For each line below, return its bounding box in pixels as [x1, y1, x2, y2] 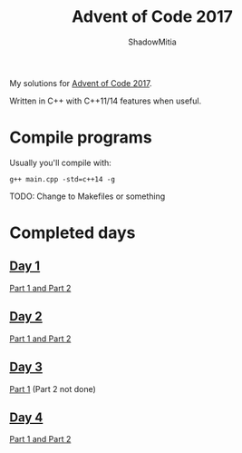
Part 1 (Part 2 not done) [9, 383, 97, 394]
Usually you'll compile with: [9, 157, 111, 168]
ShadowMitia [128, 36, 177, 47]
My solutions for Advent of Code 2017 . [9, 77, 152, 88]
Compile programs [9, 127, 152, 148]
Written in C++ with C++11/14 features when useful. [9, 95, 202, 106]
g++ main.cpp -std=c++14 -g [9, 174, 116, 183]
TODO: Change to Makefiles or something [9, 191, 166, 202]
